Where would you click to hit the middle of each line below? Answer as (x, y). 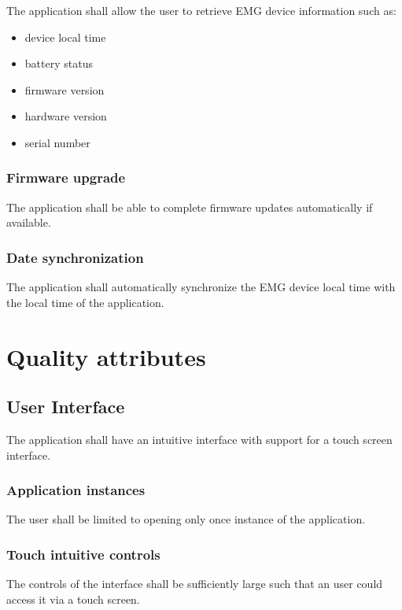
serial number (57, 142)
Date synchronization (75, 257)
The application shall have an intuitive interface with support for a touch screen (199, 439)
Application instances (76, 490)
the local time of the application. (85, 302)
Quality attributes (106, 356)
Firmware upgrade (66, 177)
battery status (59, 63)
